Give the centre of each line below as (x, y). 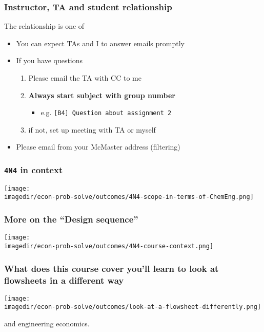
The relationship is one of (44, 26)
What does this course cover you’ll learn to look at (111, 268)
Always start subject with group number (102, 95)
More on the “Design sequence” (71, 219)
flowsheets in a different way (64, 280)
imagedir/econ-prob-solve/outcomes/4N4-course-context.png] (109, 246)
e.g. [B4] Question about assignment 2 (106, 112)
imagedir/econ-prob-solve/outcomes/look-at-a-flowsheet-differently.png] (133, 307)
